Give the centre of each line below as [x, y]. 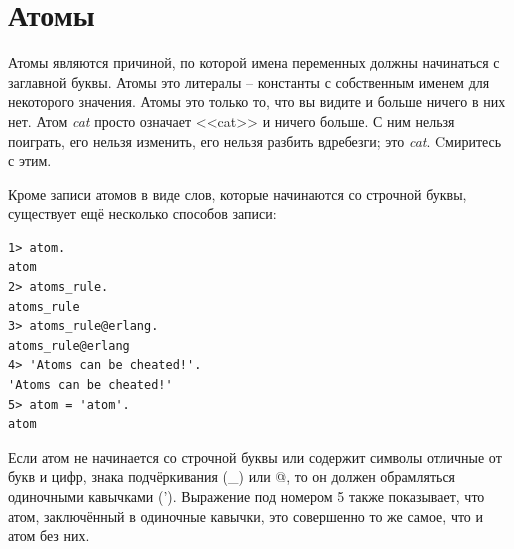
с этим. [30, 160]
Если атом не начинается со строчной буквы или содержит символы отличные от [255, 456]
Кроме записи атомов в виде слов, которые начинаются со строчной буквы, [237, 193]
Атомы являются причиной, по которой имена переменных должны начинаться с [254, 62]
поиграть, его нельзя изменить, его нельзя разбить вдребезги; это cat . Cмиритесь [255, 140]
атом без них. [49, 535]
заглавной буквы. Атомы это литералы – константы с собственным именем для [249, 81]
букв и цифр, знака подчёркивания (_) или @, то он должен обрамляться [232, 476]
